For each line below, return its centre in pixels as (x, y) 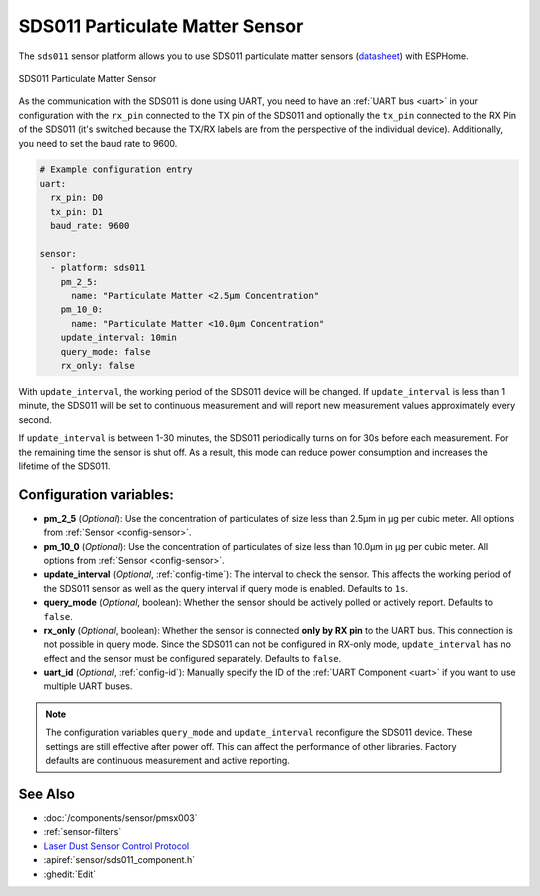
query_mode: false (105, 351)
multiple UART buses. (88, 686)
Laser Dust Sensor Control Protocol (116, 846)
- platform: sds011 (98, 268)
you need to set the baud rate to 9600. (98, 143)
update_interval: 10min (118, 338)
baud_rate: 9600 (90, 226)
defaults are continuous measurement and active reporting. (167, 761)
